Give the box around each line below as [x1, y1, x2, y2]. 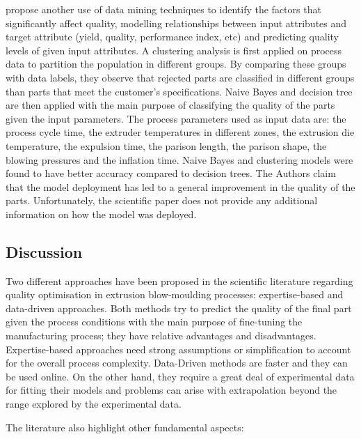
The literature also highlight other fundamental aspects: [6, 419, 244, 434]
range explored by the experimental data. [6, 396, 182, 411]
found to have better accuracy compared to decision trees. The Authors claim [6, 166, 336, 180]
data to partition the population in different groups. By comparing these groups [6, 56, 346, 71]
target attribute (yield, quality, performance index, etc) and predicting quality [6, 29, 339, 44]
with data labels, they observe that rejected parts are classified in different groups [6, 70, 355, 84]
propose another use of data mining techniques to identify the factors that [6, 2, 321, 16]
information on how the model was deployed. [6, 206, 197, 221]
